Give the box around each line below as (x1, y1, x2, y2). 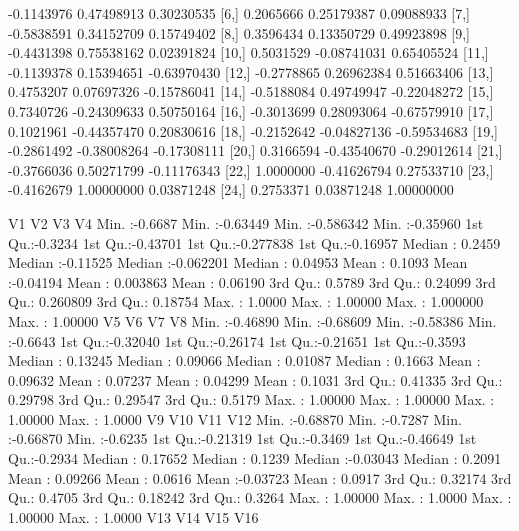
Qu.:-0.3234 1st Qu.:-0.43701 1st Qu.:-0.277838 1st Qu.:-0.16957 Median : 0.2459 (8, 232, 501, 253)
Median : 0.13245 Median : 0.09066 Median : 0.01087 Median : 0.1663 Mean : (8, 350, 481, 371)
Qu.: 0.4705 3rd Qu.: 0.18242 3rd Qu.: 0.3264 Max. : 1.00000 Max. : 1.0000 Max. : (8, 487, 512, 508)
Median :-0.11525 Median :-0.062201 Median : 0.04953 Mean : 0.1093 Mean (8, 252, 468, 273)
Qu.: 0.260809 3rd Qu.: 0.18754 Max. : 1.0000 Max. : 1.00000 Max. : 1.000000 (8, 291, 484, 312)
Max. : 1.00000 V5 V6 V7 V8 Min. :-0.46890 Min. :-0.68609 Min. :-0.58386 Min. (8, 310, 497, 331)
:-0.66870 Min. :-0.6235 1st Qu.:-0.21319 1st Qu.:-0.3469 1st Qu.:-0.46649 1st (8, 428, 477, 449)
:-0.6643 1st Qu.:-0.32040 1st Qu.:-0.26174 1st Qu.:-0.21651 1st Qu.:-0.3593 (8, 330, 466, 351)
